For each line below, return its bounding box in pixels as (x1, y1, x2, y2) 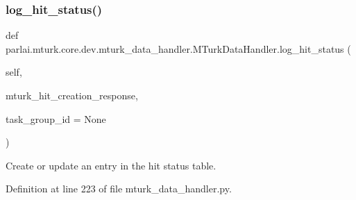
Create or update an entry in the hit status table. (6, 158, 217, 172)
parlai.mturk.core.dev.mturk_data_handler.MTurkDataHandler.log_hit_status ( (6, 41, 351, 56)
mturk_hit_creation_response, (6, 88, 138, 102)
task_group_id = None (6, 111, 106, 126)
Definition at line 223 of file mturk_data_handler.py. (6, 181, 232, 196)
